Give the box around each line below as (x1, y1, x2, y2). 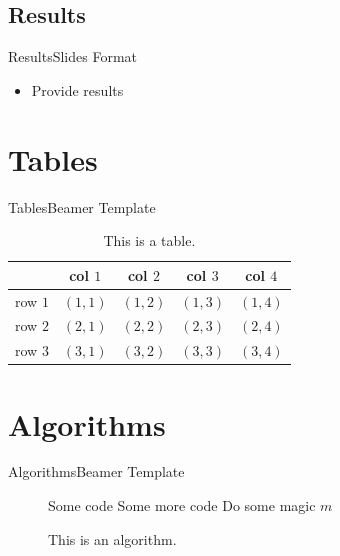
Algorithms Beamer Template (8, 461, 185, 482)
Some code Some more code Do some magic (48, 495, 316, 516)
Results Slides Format (8, 46, 138, 67)
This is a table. (103, 230, 196, 251)
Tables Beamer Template (8, 196, 156, 217)
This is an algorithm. (48, 528, 177, 549)
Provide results (31, 79, 124, 100)
